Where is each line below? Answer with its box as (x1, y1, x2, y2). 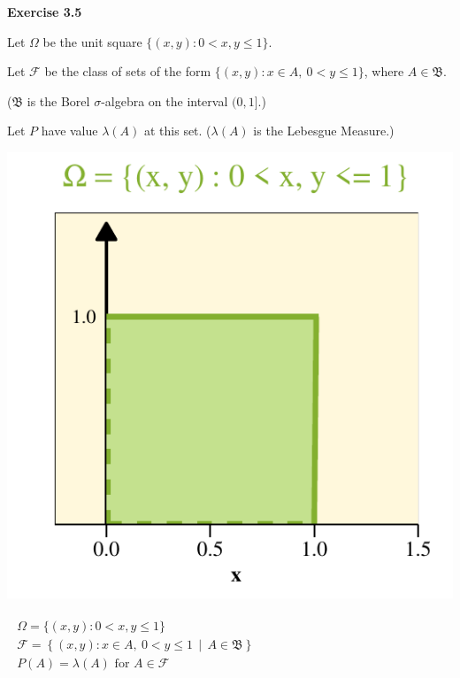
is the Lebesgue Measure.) (253, 121, 395, 140)
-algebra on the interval (101, 91, 228, 110)
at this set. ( (143, 121, 211, 140)
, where (364, 62, 404, 81)
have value (41, 121, 98, 140)
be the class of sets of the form (44, 62, 211, 81)
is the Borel (27, 91, 90, 110)
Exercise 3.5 (7, 3, 82, 20)
